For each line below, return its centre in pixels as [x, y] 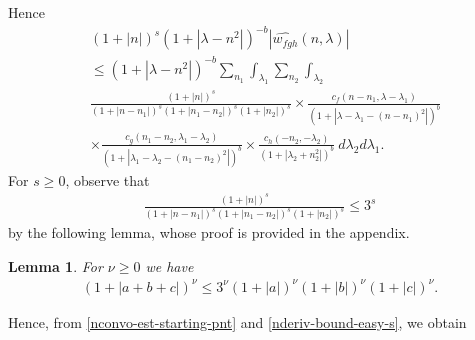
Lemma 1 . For [55, 265]
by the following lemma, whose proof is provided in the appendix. [209, 232]
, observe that [107, 179]
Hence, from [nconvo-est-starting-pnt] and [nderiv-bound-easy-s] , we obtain [237, 321]
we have [169, 265]
